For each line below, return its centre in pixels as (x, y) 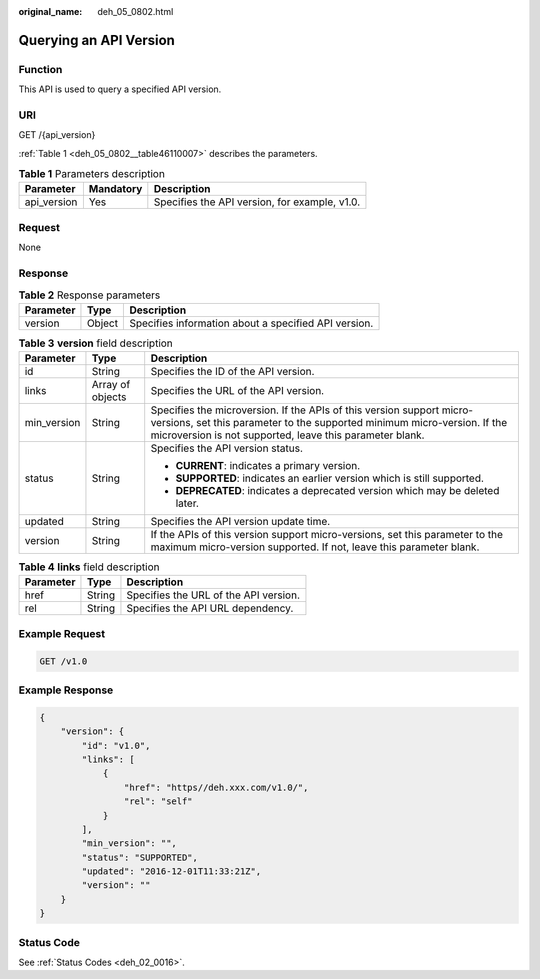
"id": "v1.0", (116, 745)
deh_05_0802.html (135, 11)
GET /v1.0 (63, 661)
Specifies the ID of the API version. (232, 372)
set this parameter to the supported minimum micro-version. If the (352, 423)
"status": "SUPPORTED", (140, 857)
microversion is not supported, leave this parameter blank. (287, 435)
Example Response (66, 690)
